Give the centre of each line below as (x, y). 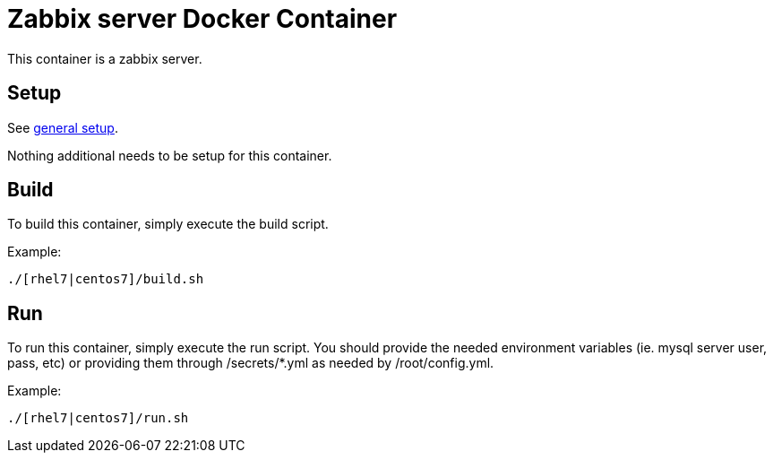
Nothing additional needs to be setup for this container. (170, 155)
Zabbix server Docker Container (202, 19)
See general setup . (63, 127)
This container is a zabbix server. (105, 58)
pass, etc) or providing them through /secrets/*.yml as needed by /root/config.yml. (251, 363)
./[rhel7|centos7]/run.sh (98, 418)
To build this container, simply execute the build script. (168, 224)
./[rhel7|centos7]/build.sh (106, 279)
